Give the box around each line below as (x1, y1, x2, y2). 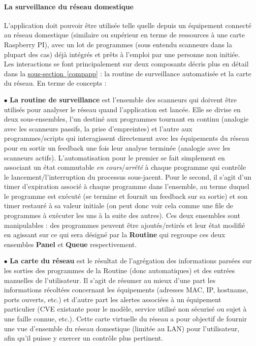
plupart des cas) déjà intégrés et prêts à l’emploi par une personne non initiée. (4, 49, 240, 59)
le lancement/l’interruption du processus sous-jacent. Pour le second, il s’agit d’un (4, 171, 252, 182)
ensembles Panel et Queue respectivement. (4, 239, 137, 249)
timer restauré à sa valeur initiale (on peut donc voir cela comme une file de (4, 200, 233, 211)
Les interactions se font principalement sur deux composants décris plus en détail (4, 59, 249, 69)
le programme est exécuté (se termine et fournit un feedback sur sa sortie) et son (4, 190, 248, 201)
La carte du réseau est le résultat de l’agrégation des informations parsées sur (9, 255, 252, 266)
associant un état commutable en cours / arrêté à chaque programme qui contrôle (4, 162, 246, 172)
